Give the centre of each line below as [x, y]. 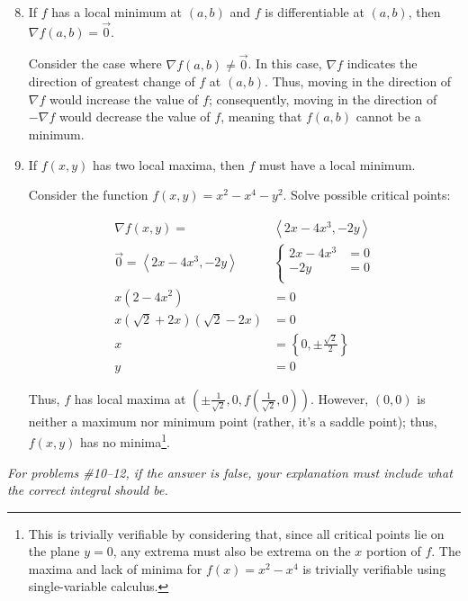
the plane [54, 551]
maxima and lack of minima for [115, 568]
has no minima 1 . [125, 440]
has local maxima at [130, 398]
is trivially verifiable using [374, 568]
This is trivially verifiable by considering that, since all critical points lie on [236, 533]
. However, [340, 398]
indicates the [382, 63]
